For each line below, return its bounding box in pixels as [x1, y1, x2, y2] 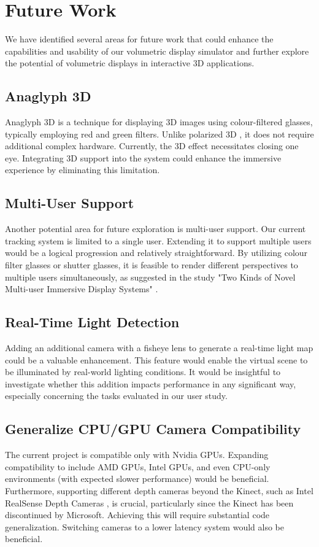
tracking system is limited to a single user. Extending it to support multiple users [5, 234, 312, 247]
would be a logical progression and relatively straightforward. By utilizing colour [5, 246, 308, 259]
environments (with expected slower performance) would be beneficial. [5, 472, 269, 485]
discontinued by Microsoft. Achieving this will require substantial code [5, 508, 270, 521]
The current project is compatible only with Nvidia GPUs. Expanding [5, 448, 269, 461]
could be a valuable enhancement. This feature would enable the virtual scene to [5, 353, 308, 366]
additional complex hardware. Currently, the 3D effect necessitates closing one [5, 139, 299, 152]
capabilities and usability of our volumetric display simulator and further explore [5, 44, 309, 57]
